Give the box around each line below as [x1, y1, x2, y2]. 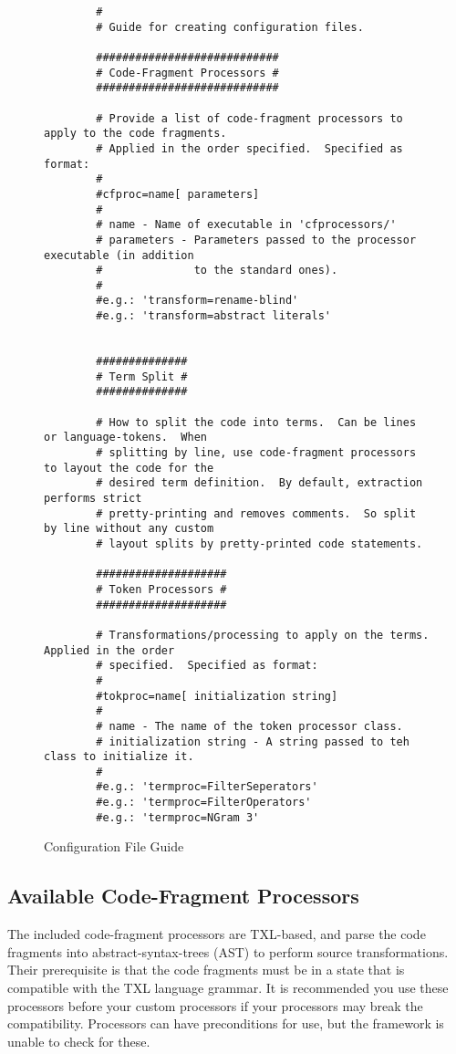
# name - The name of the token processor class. [96, 719, 403, 733]
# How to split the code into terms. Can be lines [96, 415, 417, 429]
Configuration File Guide [44, 837, 184, 856]
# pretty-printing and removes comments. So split [96, 506, 417, 520]
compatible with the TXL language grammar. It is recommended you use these [7, 978, 449, 997]
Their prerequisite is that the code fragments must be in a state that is [7, 960, 405, 979]
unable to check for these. [7, 1031, 150, 1050]
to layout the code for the [44, 461, 214, 475]
